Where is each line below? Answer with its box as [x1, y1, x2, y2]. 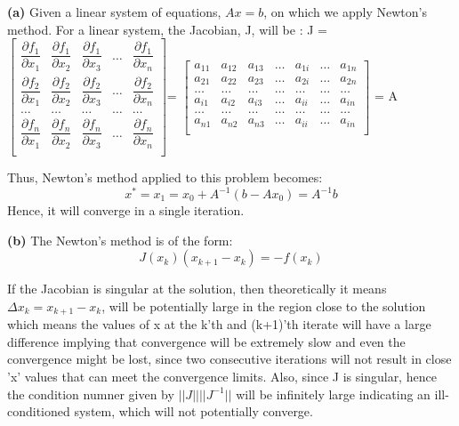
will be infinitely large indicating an [236, 384, 431, 403]
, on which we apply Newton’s [263, 3, 427, 20]
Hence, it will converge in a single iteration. [7, 201, 245, 219]
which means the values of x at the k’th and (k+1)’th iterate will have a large [7, 315, 431, 334]
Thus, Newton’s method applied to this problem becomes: [7, 167, 323, 186]
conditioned [7, 402, 70, 421]
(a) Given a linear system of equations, [7, 3, 221, 20]
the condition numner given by [7, 384, 174, 403]
